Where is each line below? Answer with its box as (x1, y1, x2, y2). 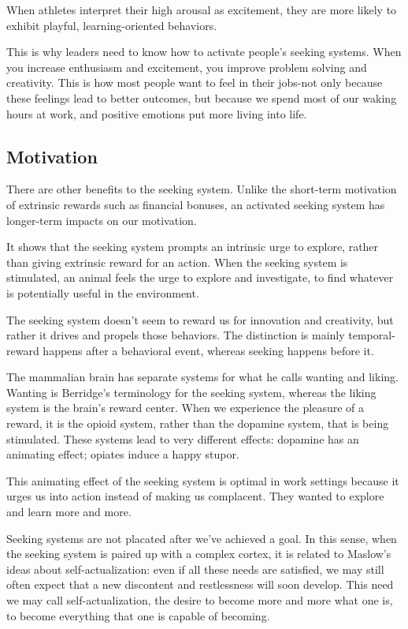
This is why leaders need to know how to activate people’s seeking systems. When (6, 43, 402, 60)
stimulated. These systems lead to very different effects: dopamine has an (6, 430, 359, 447)
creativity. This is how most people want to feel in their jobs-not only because (6, 74, 383, 91)
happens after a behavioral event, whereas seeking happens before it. (43, 342, 374, 358)
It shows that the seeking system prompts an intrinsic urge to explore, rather (6, 238, 379, 255)
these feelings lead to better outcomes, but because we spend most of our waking (6, 89, 397, 106)
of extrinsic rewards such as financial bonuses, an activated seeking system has (6, 196, 385, 212)
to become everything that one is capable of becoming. (6, 607, 270, 623)
